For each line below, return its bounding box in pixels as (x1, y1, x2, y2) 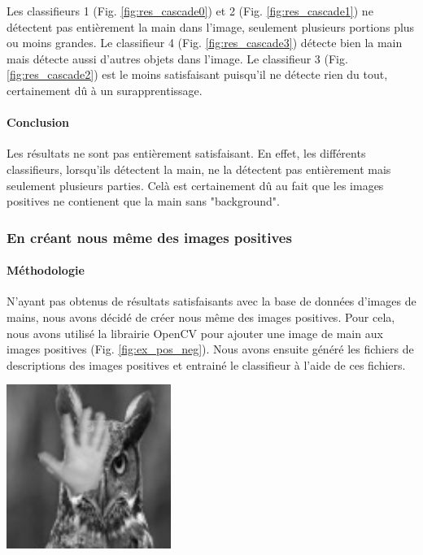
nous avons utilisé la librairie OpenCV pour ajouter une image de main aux (7, 324, 383, 341)
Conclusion (7, 114, 70, 131)
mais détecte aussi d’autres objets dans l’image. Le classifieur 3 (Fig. (7, 50, 348, 67)
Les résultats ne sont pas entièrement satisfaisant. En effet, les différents (7, 145, 366, 162)
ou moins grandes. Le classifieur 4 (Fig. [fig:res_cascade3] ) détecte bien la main (7, 34, 403, 51)
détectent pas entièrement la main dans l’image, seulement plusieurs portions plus (7, 18, 415, 35)
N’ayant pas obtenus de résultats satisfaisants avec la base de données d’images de (7, 293, 416, 310)
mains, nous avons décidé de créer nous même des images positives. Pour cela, (7, 308, 395, 325)
